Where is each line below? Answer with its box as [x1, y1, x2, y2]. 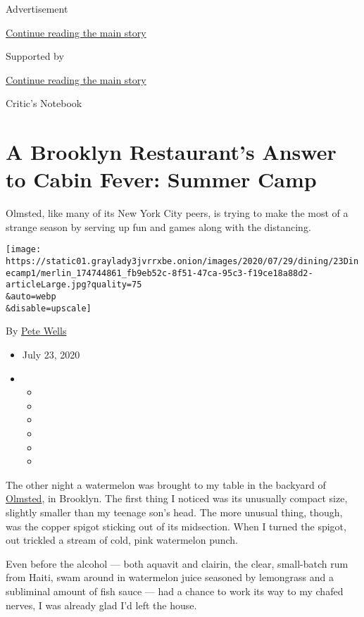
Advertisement [6, 1, 68, 15]
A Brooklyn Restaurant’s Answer [6, 137, 337, 166]
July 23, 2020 [22, 347, 80, 361]
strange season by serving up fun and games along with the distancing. [6, 219, 311, 234]
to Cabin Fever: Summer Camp [6, 165, 317, 194]
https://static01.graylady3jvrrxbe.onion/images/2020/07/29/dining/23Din [6, 256, 359, 267]
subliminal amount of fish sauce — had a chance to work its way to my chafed [6, 583, 344, 598]
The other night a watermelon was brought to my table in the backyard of [6, 477, 326, 492]
